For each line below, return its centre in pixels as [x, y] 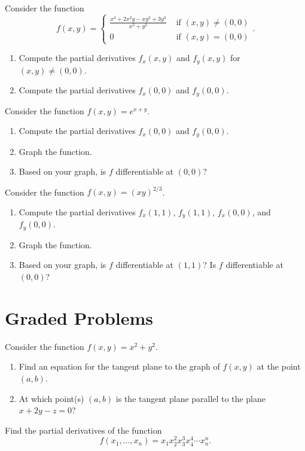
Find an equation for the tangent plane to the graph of [119, 366]
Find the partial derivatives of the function [83, 430]
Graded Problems [79, 317]
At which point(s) [51, 398]
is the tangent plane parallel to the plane [191, 398]
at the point [279, 366]
